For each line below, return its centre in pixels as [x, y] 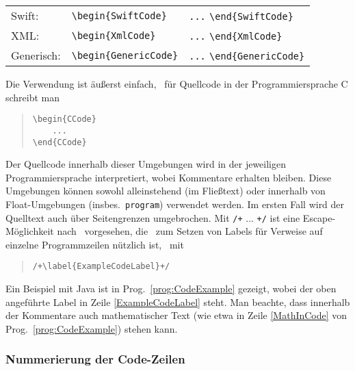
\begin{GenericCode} [125, 55]
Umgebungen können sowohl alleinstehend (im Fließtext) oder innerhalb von [166, 191]
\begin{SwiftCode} [119, 15]
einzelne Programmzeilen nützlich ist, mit [95, 244]
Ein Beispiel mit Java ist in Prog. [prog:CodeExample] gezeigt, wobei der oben [171, 289]
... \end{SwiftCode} [241, 16]
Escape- [319, 217]
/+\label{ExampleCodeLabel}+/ [101, 267]
